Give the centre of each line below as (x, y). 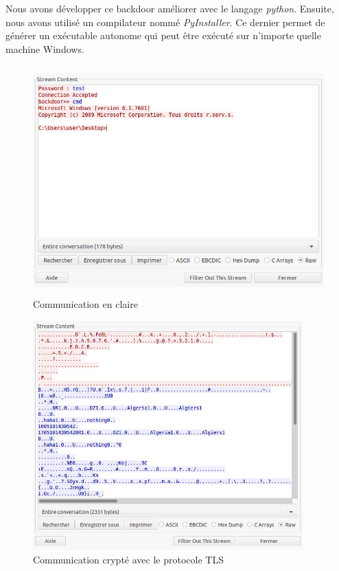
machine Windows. (45, 48)
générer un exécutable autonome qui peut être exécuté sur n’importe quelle (163, 35)
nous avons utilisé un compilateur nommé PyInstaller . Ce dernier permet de (165, 22)
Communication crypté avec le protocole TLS (128, 559)
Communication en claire (85, 304)
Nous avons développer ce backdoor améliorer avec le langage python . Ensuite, (170, 8)
